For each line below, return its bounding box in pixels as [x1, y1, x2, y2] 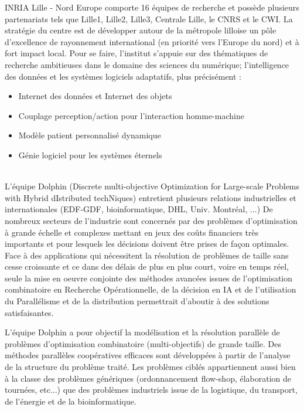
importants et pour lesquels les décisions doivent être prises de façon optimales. [5, 237, 289, 250]
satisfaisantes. [5, 306, 54, 318]
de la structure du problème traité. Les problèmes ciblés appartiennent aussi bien [5, 361, 296, 373]
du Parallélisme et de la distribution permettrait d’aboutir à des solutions [5, 295, 269, 307]
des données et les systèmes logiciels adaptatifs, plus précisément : [5, 70, 242, 82]
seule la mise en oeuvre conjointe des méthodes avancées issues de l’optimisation [5, 271, 293, 284]
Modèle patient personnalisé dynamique [18, 129, 161, 141]
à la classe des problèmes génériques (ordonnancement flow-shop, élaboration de [5, 372, 292, 384]
